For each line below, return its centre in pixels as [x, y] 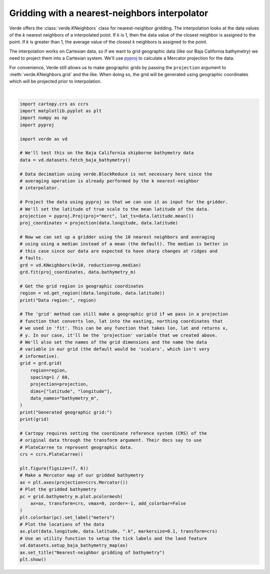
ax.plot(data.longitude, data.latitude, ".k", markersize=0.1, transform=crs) [118, 531]
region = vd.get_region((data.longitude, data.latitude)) [92, 293]
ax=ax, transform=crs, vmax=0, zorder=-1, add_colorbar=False [108, 503]
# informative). [40, 356]
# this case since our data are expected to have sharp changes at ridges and [118, 251]
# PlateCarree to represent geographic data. [76, 447]
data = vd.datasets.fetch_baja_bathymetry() [75, 160]
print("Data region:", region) [58, 300]
